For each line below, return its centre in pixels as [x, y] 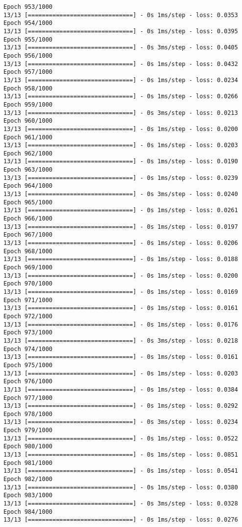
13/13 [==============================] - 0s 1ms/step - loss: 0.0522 [121, 438]
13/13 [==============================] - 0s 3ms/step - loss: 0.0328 [121, 504]
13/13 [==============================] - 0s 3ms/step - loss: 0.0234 [121, 422]
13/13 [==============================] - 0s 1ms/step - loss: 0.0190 [121, 162]
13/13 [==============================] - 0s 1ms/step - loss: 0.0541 [121, 471]
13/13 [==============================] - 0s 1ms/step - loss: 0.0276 [121, 520]
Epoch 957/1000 [28, 72]
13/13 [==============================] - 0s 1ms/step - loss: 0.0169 [121, 292]
